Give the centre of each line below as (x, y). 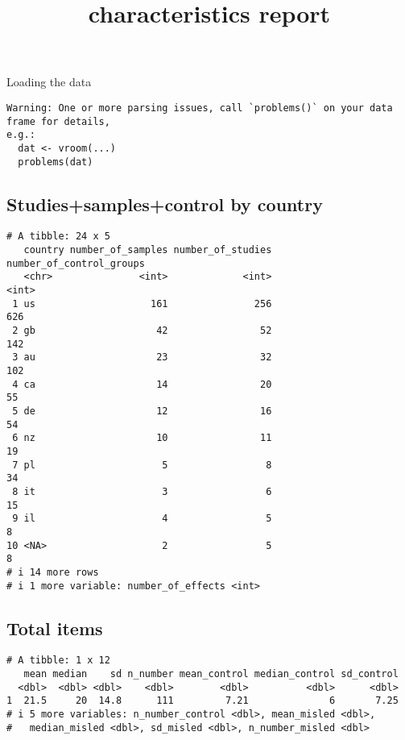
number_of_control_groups (76, 263)
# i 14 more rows (53, 572)
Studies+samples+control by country (165, 204)
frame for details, (58, 121)
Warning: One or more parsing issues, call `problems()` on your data (200, 108)
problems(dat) (56, 162)
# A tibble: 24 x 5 (58, 237)
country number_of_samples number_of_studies (148, 250)
